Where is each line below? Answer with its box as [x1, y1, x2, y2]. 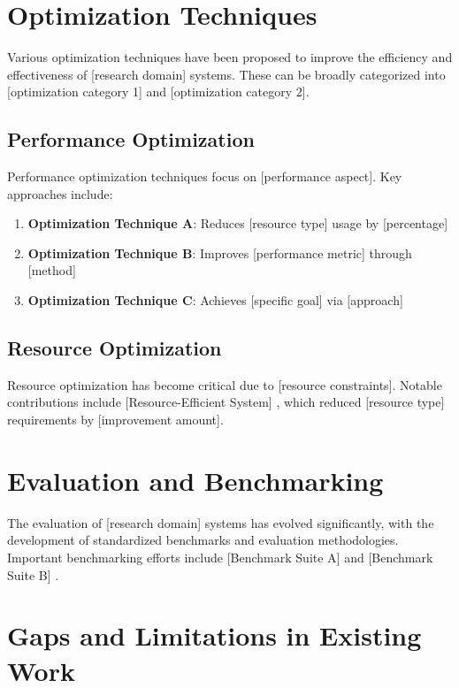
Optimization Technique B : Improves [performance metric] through [27, 243, 412, 262]
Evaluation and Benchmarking [7, 462, 384, 498]
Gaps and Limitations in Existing [7, 617, 422, 654]
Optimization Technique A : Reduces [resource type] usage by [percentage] [27, 214, 448, 233]
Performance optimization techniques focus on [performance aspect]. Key [7, 167, 402, 186]
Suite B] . [7, 565, 59, 584]
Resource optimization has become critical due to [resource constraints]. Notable [7, 375, 442, 394]
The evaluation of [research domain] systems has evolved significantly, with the [7, 513, 434, 531]
